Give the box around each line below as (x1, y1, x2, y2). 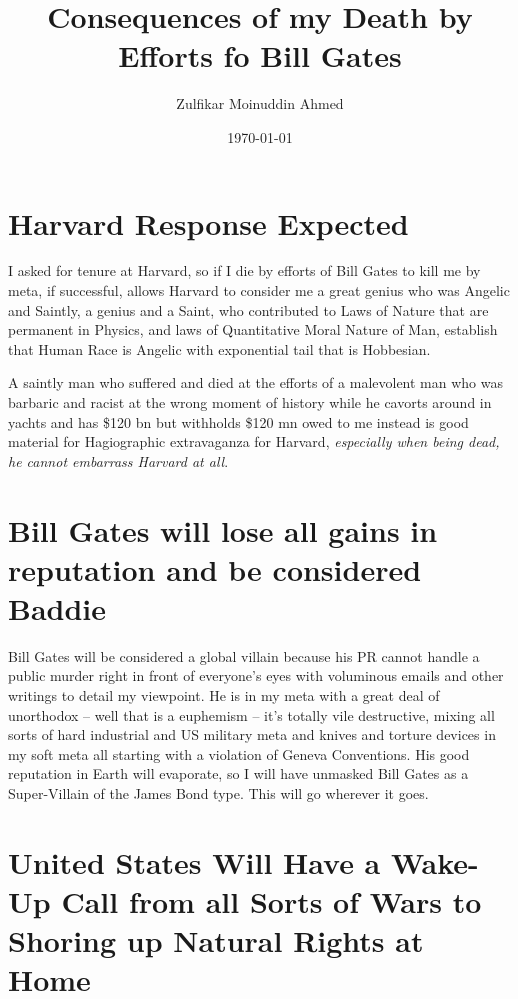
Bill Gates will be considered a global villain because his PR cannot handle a (8, 645, 480, 666)
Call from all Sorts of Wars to (61, 881, 482, 921)
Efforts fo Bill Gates (118, 35, 402, 76)
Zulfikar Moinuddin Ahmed (176, 93, 344, 114)
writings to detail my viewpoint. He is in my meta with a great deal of (8, 685, 440, 706)
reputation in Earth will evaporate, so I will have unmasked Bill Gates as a (8, 763, 469, 784)
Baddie (8, 587, 107, 628)
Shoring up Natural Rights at (8, 920, 424, 961)
